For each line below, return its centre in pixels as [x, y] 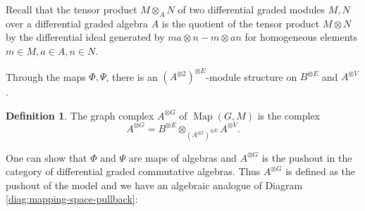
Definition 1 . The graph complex [80, 115]
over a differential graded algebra [77, 23]
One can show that [47, 157]
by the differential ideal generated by [85, 37]
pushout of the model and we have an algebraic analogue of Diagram [154, 185]
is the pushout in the [307, 157]
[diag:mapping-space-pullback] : [72, 199]
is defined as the [321, 171]
